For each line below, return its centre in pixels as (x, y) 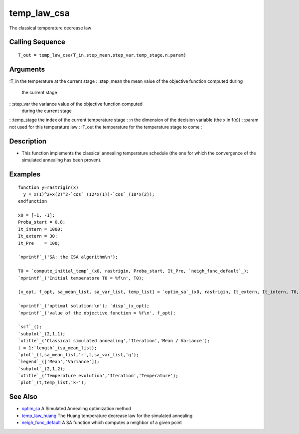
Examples (25, 174)
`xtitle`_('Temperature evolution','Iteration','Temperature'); (98, 376)
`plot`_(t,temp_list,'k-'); (52, 383)
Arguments (27, 69)
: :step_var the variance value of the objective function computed (76, 104)
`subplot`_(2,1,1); (42, 334)
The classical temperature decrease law (50, 28)
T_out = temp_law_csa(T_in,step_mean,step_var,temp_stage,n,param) (102, 55)
